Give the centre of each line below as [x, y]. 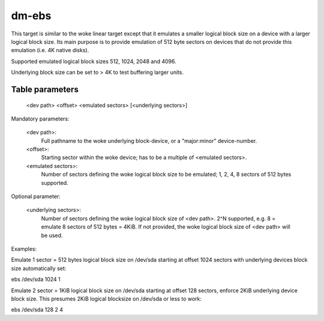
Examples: [24, 248]
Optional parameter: [36, 196]
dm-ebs [31, 16]
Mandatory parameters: [40, 118]
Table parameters [45, 89]
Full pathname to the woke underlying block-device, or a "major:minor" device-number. [149, 140]
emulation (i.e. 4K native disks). [50, 50]
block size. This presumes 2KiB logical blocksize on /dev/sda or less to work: [106, 298]
